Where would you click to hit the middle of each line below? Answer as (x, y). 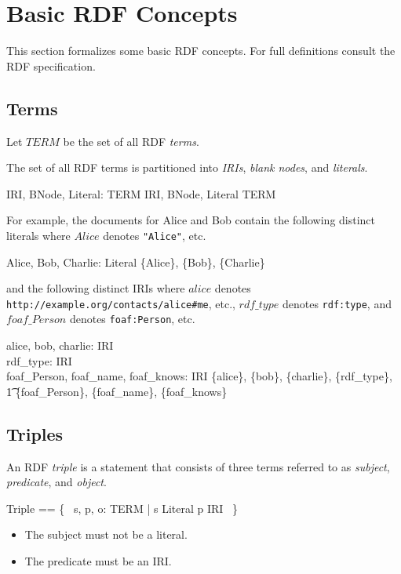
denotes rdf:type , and (337, 303)
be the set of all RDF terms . (131, 141)
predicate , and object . (57, 482)
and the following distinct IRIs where (96, 288)
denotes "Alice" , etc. (155, 235)
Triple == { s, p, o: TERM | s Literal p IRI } (122, 508)
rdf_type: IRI (39, 360)
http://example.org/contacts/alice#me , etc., (121, 303)
